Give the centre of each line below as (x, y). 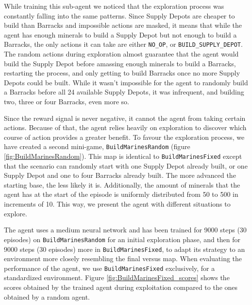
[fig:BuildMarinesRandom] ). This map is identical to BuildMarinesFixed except (123, 156)
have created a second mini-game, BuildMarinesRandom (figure (97, 146)
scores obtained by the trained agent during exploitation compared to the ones (121, 287)
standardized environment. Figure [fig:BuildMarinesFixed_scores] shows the (117, 277)
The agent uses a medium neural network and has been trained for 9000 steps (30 (125, 230)
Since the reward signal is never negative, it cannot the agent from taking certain (125, 118)
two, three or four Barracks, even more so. (67, 101)
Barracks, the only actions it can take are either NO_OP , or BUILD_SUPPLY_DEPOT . (123, 44)
